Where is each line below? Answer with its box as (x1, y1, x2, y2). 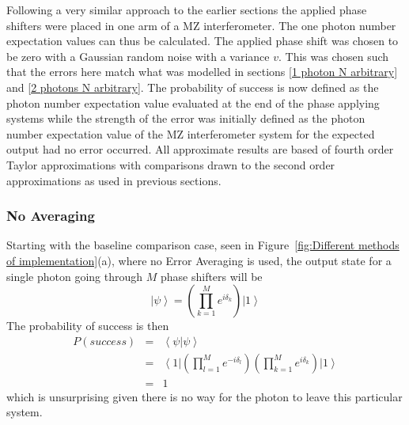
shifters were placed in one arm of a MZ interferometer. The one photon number (6, 17, 396, 33)
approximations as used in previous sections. (6, 172, 222, 188)
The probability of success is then (6, 317, 169, 334)
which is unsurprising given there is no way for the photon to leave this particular (6, 388, 403, 404)
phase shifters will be (160, 268, 263, 284)
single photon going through (6, 268, 143, 284)
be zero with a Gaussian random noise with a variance (6, 47, 270, 64)
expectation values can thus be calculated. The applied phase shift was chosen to (6, 32, 399, 49)
